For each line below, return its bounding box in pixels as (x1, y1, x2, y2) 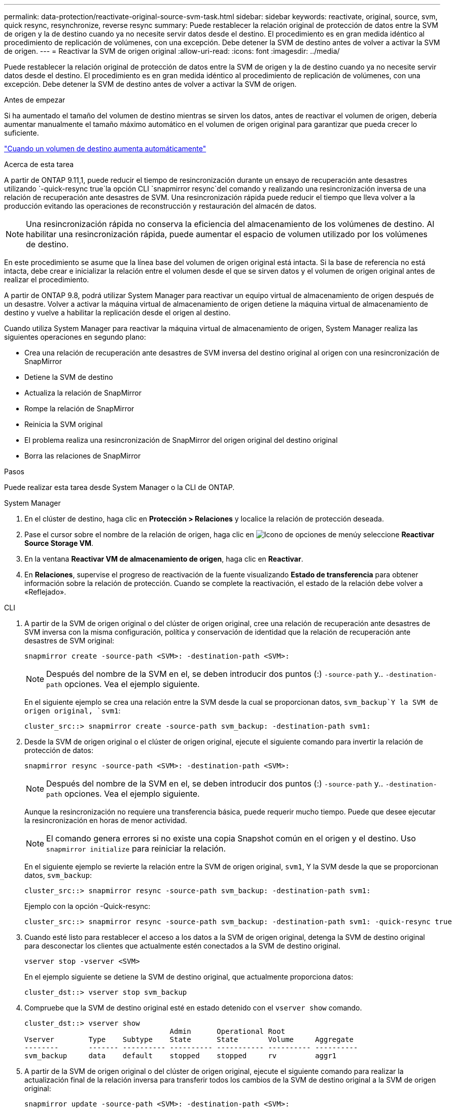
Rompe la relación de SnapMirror (24, 404, 134, 413)
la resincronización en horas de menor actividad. (24, 816, 187, 825)
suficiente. (4, 128, 39, 137)
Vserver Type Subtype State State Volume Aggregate (24, 1035, 354, 1043)
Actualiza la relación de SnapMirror (24, 388, 142, 397)
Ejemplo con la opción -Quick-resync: (24, 902, 151, 910)
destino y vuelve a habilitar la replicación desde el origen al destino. (4, 308, 231, 317)
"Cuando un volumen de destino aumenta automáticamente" (4, 144, 206, 153)
